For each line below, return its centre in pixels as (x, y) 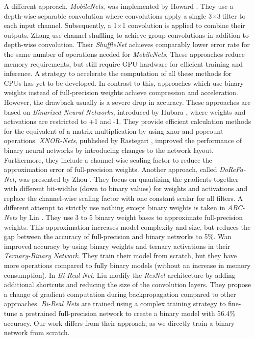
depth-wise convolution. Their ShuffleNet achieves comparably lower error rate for (127, 44)
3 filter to (231, 15)
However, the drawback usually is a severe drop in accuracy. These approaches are (127, 102)
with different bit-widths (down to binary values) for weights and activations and (126, 188)
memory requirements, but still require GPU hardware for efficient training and (123, 63)
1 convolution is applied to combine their (184, 25)
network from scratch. (37, 332)
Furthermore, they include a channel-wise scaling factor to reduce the (108, 159)
